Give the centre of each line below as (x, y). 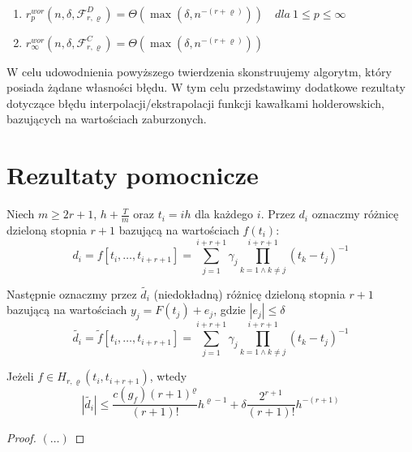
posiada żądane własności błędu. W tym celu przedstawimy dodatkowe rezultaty (206, 87)
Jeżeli (20, 376)
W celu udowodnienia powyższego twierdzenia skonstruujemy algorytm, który (199, 71)
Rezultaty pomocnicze (133, 175)
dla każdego (224, 214)
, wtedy (168, 376)
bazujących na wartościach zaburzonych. (107, 119)
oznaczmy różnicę (355, 214)
